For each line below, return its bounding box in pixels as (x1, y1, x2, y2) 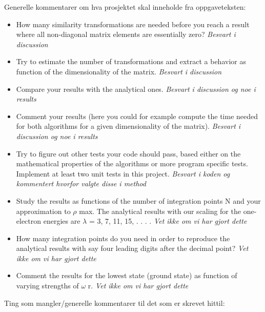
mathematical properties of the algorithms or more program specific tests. (16, 158, 248, 169)
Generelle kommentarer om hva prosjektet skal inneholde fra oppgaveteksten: (4, 2, 246, 12)
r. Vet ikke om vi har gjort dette (88, 280, 189, 291)
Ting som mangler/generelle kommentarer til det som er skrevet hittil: (4, 297, 225, 308)
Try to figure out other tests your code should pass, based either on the (16, 148, 241, 159)
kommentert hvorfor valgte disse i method (16, 178, 146, 189)
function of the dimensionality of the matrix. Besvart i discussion (16, 66, 222, 76)
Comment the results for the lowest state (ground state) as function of (16, 270, 237, 281)
